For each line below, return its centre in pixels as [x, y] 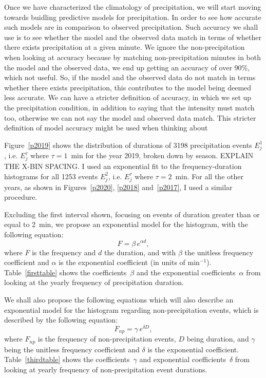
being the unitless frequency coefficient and [72, 349]
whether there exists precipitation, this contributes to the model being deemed [128, 87]
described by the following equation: [61, 320]
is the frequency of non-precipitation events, [107, 339]
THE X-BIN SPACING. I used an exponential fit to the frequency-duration [123, 166]
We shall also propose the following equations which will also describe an [119, 299]
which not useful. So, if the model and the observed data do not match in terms [130, 77]
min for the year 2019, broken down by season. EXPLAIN [162, 155]
